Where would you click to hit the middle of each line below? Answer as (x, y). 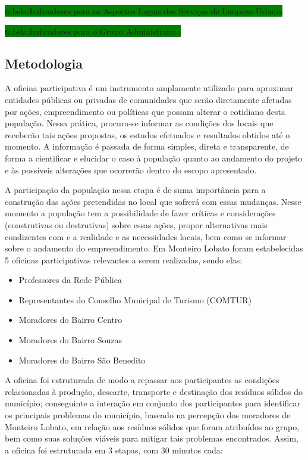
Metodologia (44, 63)
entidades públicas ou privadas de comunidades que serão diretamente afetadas (148, 99)
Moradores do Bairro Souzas (70, 340)
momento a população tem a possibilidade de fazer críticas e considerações (140, 213)
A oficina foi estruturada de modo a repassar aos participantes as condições (142, 380)
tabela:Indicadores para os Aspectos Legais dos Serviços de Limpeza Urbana (144, 11)
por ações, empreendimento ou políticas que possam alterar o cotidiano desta (145, 111)
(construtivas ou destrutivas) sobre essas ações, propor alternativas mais (136, 224)
